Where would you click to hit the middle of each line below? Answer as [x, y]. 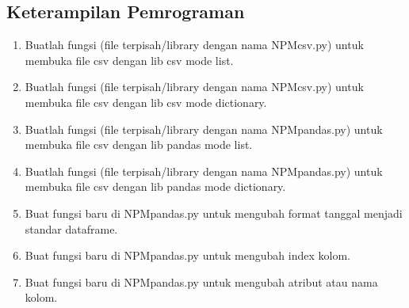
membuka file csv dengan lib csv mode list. [129, 60]
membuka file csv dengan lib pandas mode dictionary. [155, 186]
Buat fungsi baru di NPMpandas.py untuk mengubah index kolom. [187, 255]
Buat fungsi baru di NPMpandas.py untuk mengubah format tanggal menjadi [214, 213]
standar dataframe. [71, 228]
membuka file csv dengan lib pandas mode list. [139, 144]
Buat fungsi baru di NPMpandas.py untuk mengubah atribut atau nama [201, 281]
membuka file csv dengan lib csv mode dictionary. [146, 102]
